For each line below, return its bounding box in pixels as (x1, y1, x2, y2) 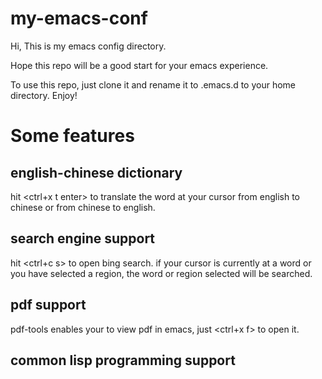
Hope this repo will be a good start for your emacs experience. (10, 59, 269, 71)
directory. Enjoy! (10, 89, 78, 101)
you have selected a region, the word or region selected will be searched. (10, 267, 313, 279)
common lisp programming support (10, 352, 236, 369)
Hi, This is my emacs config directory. (10, 40, 167, 52)
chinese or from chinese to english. (10, 201, 156, 213)
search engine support (10, 230, 156, 247)
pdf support (10, 297, 87, 314)
